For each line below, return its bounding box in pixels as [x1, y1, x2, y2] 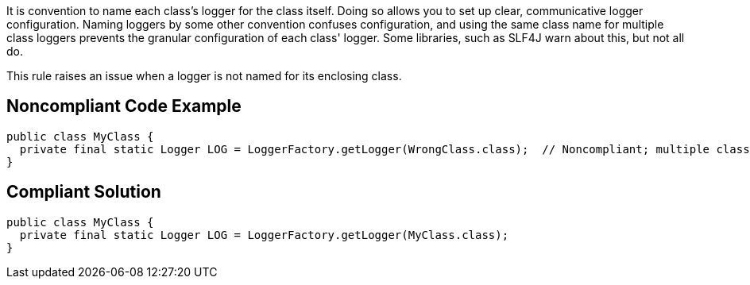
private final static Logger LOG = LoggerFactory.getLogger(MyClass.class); [19, 228, 509, 241]
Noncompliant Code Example [6, 96, 242, 117]
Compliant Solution [6, 182, 161, 202]
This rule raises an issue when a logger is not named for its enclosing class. [6, 69, 402, 83]
